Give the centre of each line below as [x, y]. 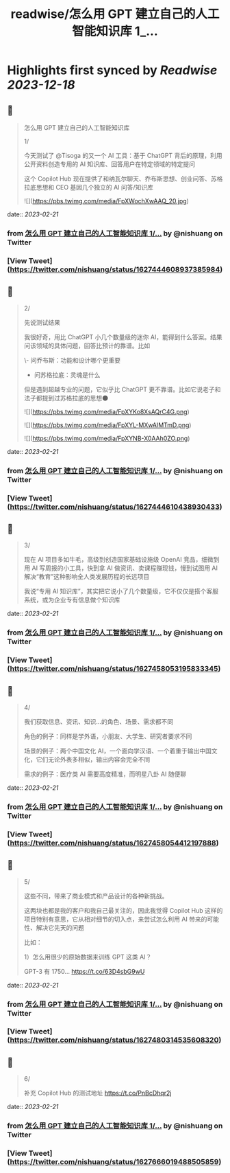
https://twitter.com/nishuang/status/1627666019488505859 [114, 1162]
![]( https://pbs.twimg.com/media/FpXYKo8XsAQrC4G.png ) [106, 411]
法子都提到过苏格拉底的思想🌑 [66, 398]
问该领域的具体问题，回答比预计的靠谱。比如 [87, 345]
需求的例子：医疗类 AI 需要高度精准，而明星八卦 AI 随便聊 [105, 774]
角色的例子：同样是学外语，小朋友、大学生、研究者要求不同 [108, 736]
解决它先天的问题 [60, 927]
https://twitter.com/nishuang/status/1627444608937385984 [115, 269]
